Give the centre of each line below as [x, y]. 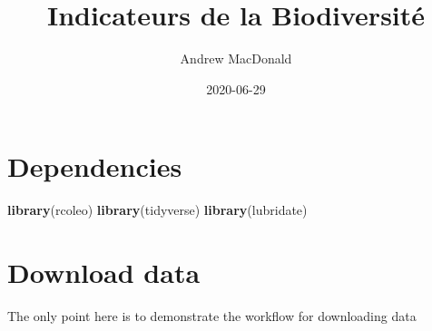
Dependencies [95, 166]
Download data [104, 273]
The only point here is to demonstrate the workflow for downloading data [212, 315]
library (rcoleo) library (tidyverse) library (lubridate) [157, 210]
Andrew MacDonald [236, 58]
